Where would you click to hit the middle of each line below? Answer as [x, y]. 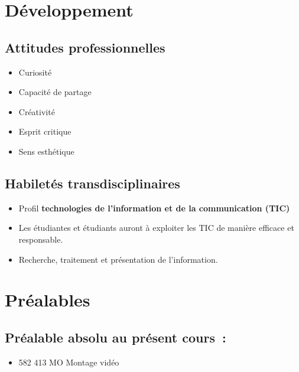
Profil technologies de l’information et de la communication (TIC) [154, 208]
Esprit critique [45, 131]
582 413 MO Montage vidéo [69, 362]
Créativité [37, 111]
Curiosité [35, 72]
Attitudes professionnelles [85, 47]
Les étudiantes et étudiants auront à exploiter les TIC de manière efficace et [156, 228]
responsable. [41, 239]
